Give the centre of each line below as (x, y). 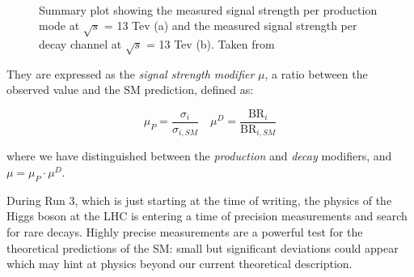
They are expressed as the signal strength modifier (131, 73)
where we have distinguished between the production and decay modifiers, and (199, 156)
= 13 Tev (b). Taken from (210, 43)
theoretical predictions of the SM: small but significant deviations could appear (203, 247)
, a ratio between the (316, 73)
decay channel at (80, 43)
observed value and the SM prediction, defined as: (130, 89)
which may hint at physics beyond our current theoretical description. (180, 264)
